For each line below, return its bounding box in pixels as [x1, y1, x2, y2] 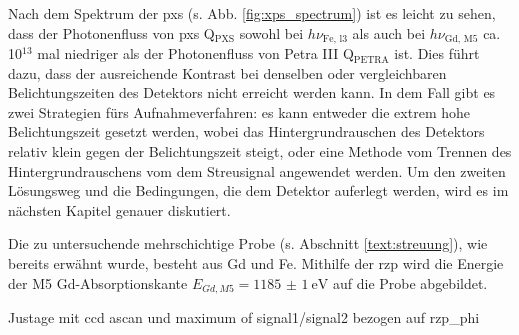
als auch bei [352, 22, 426, 43]
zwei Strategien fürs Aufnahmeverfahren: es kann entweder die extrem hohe [8, 101, 470, 122]
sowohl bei [239, 22, 304, 43]
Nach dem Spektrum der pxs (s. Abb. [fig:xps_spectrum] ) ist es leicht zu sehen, [8, 3, 496, 23]
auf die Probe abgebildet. [333, 272, 488, 293]
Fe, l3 [322, 34, 348, 45]
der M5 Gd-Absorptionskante [8, 272, 188, 293]
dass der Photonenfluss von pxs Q [8, 22, 215, 43]
